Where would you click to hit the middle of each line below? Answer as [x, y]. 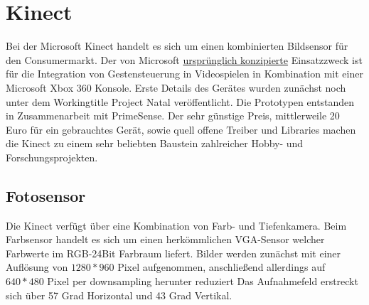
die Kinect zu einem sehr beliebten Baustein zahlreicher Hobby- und [155, 143]
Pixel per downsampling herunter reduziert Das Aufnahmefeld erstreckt [203, 281]
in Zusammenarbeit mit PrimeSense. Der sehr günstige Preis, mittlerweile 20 [173, 116]
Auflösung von [37, 267]
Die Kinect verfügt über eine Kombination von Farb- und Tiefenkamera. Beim [176, 225]
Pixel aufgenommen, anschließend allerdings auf [221, 267]
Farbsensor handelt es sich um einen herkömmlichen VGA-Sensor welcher [165, 239]
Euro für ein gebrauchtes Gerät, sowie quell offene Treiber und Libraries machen [181, 129]
